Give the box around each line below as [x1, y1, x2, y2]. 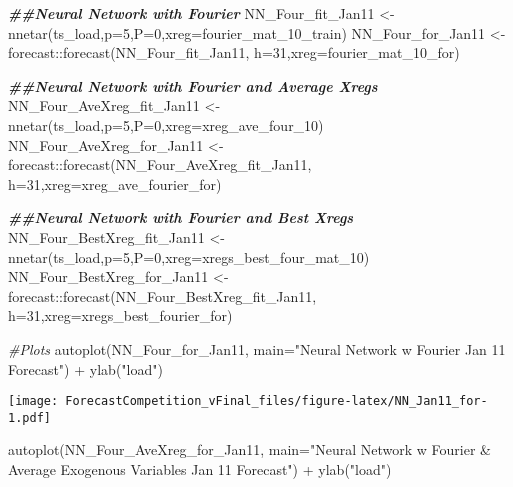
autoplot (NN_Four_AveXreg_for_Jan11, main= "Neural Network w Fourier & [8, 439, 491, 460]
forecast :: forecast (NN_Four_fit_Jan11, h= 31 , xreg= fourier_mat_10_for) [8, 42, 460, 63]
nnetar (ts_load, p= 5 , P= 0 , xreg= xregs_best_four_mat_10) [8, 246, 370, 267]
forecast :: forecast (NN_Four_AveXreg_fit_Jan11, [8, 154, 312, 175]
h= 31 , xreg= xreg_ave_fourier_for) [8, 173, 222, 194]
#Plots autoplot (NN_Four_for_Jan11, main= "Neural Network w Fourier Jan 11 [8, 338, 506, 359]
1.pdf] [8, 410, 51, 425]
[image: [8, 394, 59, 409]
